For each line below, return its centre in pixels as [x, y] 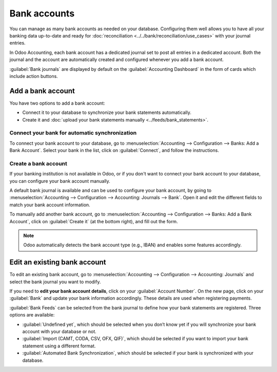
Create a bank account [38, 163]
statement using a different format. [59, 346]
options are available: [32, 315]
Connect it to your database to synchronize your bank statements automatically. [107, 112]
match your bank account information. [50, 205]
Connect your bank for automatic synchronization [73, 133]
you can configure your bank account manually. [60, 181]
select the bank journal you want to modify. [55, 282]
